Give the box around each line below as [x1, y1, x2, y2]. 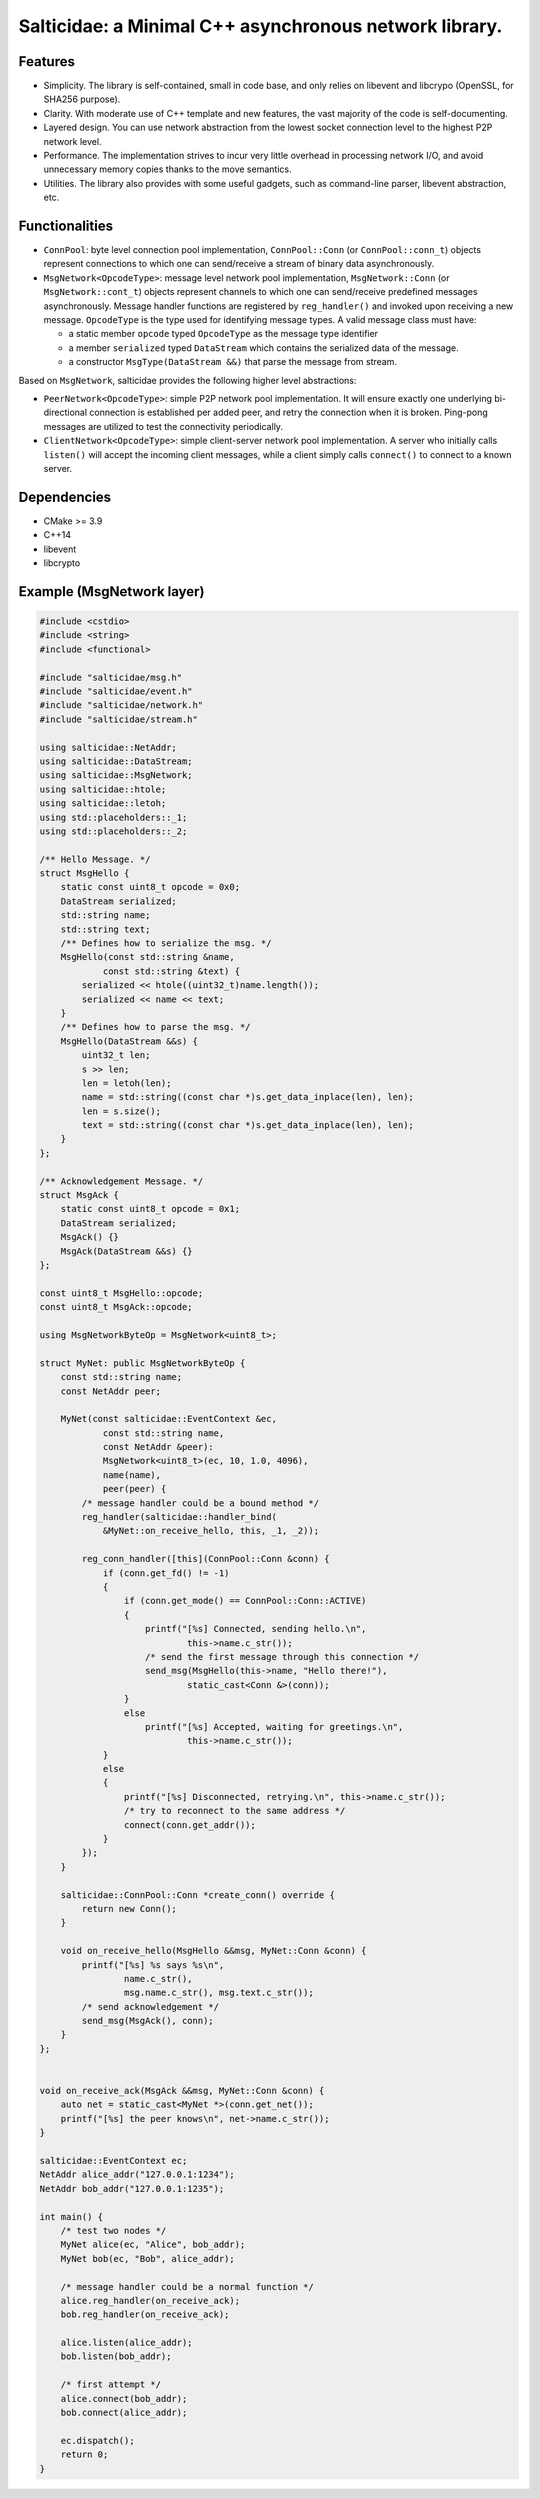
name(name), [102, 1469, 162, 1480]
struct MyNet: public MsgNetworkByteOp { [39, 1357, 246, 1369]
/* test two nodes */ [60, 2225, 167, 2236]
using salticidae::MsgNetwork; [39, 770, 194, 781]
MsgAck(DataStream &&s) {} [60, 1245, 194, 1257]
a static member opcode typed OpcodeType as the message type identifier [68, 328, 379, 340]
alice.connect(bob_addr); [60, 2393, 188, 2404]
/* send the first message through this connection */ [145, 1651, 420, 1662]
